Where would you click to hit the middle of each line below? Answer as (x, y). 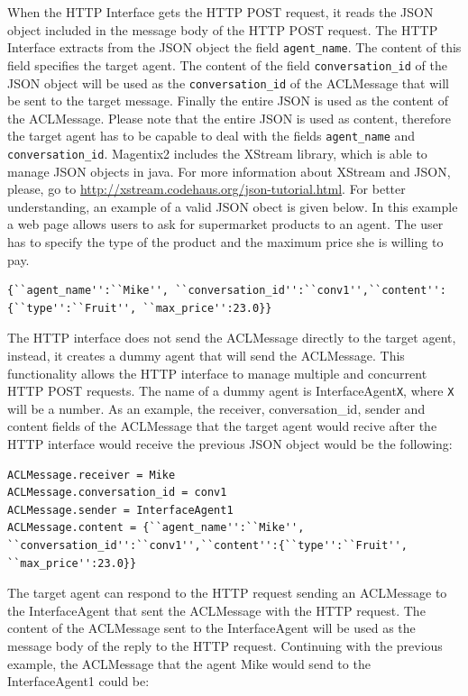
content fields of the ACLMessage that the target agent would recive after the (222, 426)
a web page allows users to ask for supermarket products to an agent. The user (225, 224)
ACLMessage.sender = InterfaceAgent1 (120, 510)
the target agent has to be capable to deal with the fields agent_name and (211, 136)
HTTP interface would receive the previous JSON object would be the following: (230, 444)
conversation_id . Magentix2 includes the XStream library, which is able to (217, 153)
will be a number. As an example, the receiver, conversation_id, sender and (216, 408)
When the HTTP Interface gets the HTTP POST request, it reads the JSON (220, 12)
